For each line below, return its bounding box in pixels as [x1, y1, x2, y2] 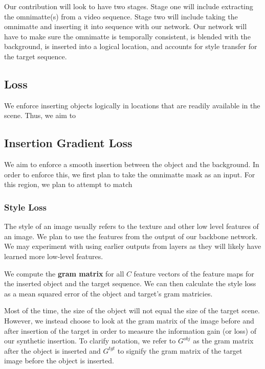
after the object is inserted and [4, 345, 101, 356]
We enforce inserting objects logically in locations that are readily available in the [4, 100, 260, 110]
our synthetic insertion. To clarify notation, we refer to [4, 335, 176, 346]
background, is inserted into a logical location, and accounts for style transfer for [4, 41, 257, 52]
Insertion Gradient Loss [4, 135, 132, 151]
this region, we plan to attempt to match [4, 179, 132, 190]
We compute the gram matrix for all [4, 268, 124, 279]
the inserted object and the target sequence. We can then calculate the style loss [4, 278, 256, 289]
